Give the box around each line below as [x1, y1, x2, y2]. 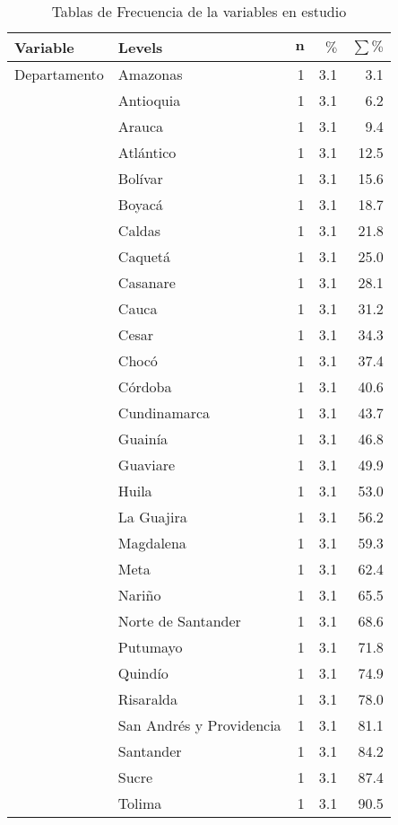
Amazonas [117, 64, 183, 84]
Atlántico [117, 142, 177, 162]
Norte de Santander [117, 610, 241, 631]
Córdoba [117, 376, 172, 397]
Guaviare [117, 454, 176, 475]
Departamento [14, 64, 104, 84]
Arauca [117, 116, 164, 136]
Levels [117, 37, 163, 57]
